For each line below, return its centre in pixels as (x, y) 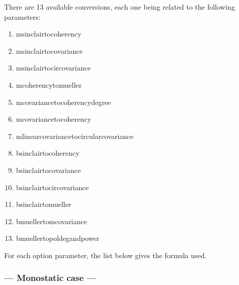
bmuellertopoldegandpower (58, 238)
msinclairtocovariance (49, 50)
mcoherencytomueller (49, 84)
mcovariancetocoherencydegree (63, 102)
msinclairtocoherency (49, 34)
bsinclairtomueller (44, 204)
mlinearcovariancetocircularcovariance (75, 136)
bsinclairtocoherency (48, 153)
